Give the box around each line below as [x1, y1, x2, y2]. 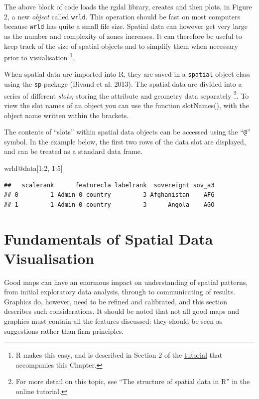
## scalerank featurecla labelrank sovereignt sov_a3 [4, 181, 215, 189]
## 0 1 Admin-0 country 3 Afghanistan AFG [4, 191, 215, 199]
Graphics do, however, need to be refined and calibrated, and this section [4, 296, 228, 306]
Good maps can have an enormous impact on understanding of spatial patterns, [4, 276, 248, 287]
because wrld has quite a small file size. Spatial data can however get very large [4, 21, 248, 31]
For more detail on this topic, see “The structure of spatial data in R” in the [15, 376, 250, 387]
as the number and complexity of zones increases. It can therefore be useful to [4, 30, 242, 41]
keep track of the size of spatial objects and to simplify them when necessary [4, 40, 238, 51]
